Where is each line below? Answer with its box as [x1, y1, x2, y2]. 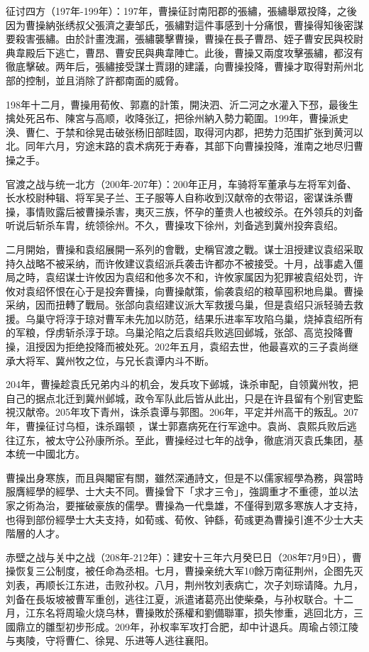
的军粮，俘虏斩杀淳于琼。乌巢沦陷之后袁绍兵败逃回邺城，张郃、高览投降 [6, 325, 343, 340]
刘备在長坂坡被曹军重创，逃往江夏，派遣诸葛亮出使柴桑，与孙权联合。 [6, 591, 334, 606]
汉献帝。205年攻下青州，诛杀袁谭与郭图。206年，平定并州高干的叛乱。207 [15, 404, 358, 419]
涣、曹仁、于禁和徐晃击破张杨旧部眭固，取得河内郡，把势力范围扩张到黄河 [6, 124, 353, 139]
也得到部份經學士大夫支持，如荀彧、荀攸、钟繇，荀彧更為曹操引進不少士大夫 [6, 512, 363, 526]
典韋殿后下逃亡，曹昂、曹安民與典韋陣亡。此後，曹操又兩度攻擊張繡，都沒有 [6, 45, 363, 60]
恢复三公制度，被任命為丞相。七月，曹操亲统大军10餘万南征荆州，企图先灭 [15, 563, 363, 578]
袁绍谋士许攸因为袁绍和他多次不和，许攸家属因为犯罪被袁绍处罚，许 [45, 270, 363, 284]
